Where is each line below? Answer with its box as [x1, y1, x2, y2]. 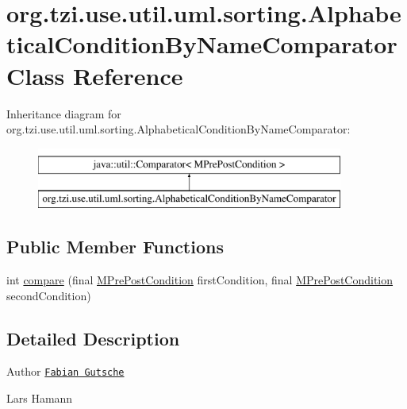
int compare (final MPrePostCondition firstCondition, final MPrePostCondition [6, 272, 394, 288]
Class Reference [6, 59, 183, 91]
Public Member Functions [6, 234, 224, 259]
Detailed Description [6, 326, 180, 350]
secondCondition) [6, 287, 91, 303]
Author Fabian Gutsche [6, 363, 125, 380]
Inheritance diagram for [6, 105, 121, 122]
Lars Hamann [6, 390, 73, 407]
